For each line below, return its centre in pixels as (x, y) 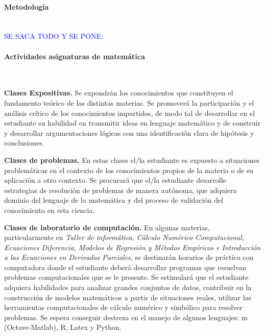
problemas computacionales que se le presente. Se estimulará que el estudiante (126, 277)
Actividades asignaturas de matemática (75, 56)
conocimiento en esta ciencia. (50, 210)
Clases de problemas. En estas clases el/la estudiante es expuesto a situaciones (132, 160)
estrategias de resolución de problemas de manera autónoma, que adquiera (121, 190)
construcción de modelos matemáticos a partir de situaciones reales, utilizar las (128, 297)
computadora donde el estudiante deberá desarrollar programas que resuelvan (125, 267)
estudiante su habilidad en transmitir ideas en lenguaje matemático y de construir (132, 123)
